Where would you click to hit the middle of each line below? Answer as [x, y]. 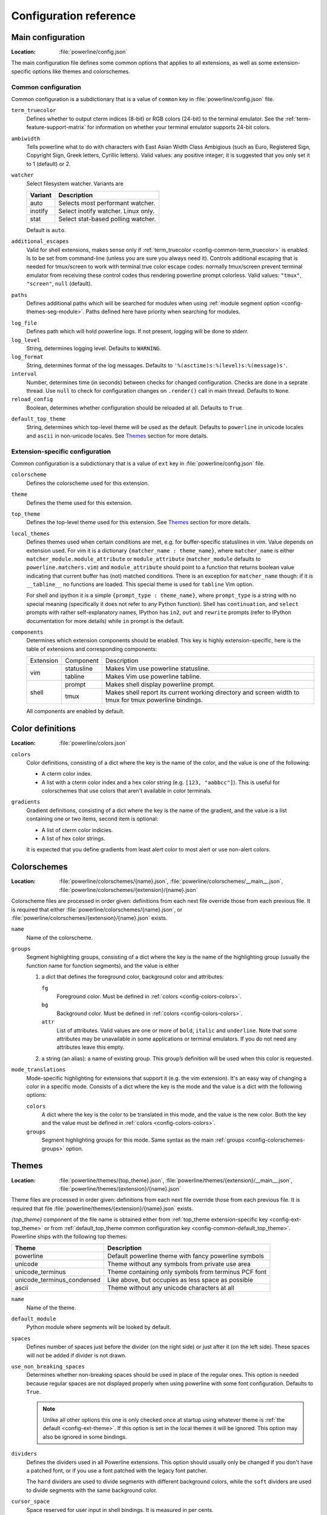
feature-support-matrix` [56, 127]
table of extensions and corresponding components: [92, 649]
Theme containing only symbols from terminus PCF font [187, 1272]
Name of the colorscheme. [60, 937]
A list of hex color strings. [73, 839]
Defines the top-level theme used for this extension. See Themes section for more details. [138, 522]
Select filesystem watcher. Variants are [75, 183]
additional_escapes [40, 241]
